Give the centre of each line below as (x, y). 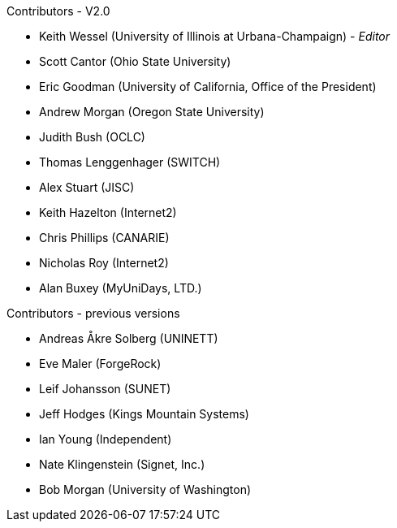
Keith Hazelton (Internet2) (108, 212)
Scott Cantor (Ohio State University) (135, 61)
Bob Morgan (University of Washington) (145, 489)
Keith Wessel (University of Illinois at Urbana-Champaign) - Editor (215, 36)
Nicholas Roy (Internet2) (104, 263)
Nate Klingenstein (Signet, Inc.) (122, 464)
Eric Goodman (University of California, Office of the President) (208, 87)
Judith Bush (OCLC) (92, 137)
